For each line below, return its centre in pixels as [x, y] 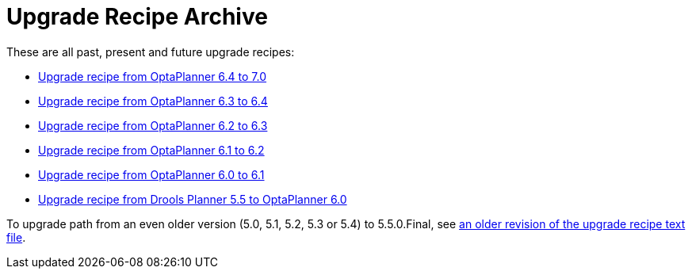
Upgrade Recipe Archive [137, 17]
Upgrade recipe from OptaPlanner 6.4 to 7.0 [153, 76]
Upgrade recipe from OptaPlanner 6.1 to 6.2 [151, 150]
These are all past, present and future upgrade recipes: [151, 52]
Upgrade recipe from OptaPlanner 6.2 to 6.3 [153, 125]
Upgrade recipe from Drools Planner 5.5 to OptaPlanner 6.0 [193, 199]
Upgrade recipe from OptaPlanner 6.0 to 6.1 [151, 174]
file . [16, 237]
